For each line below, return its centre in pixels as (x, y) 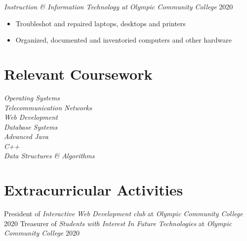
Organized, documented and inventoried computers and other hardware (123, 40)
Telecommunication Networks (48, 107)
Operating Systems (32, 97)
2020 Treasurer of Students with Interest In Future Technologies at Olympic (118, 223)
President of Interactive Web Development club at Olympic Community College (123, 214)
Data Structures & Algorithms (49, 156)
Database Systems (31, 126)
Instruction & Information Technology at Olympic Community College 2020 (119, 6)
